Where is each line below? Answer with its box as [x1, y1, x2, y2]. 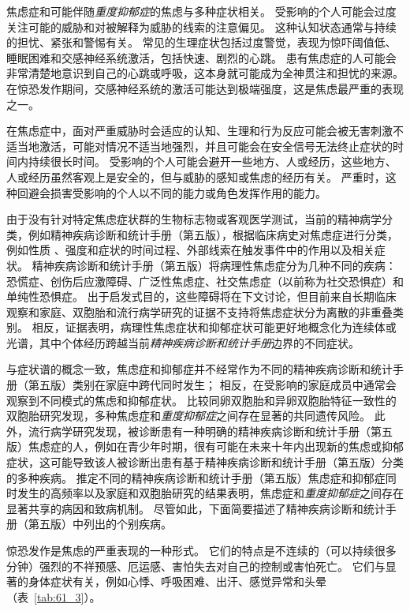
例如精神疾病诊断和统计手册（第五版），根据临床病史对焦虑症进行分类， [28, 226, 398, 242]
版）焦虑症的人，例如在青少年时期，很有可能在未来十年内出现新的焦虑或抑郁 [6, 438, 404, 455]
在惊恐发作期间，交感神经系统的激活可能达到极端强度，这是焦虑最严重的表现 [6, 80, 404, 96]
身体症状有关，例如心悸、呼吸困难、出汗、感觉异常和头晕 [28, 573, 326, 590]
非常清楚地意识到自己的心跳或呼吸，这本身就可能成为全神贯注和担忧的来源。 [6, 65, 404, 81]
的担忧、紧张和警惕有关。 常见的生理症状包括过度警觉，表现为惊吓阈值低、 [6, 34, 397, 51]
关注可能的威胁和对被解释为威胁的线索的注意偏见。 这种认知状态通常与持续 [6, 18, 397, 35]
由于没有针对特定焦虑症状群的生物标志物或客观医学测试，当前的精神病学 [6, 211, 382, 227]
